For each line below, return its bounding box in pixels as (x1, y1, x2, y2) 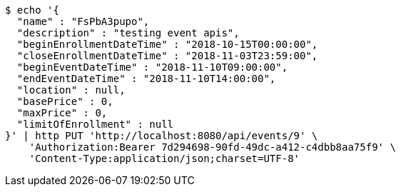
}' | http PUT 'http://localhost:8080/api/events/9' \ (5, 130, 318, 141)
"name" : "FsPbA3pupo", (16, 16, 150, 27)
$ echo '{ (5, 4, 59, 16)
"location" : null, (16, 84, 126, 96)
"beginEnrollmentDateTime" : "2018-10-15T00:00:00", (16, 39, 318, 50)
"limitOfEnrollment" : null (16, 118, 174, 130)
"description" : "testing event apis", (16, 27, 240, 39)
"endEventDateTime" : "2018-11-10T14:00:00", (16, 73, 276, 84)
